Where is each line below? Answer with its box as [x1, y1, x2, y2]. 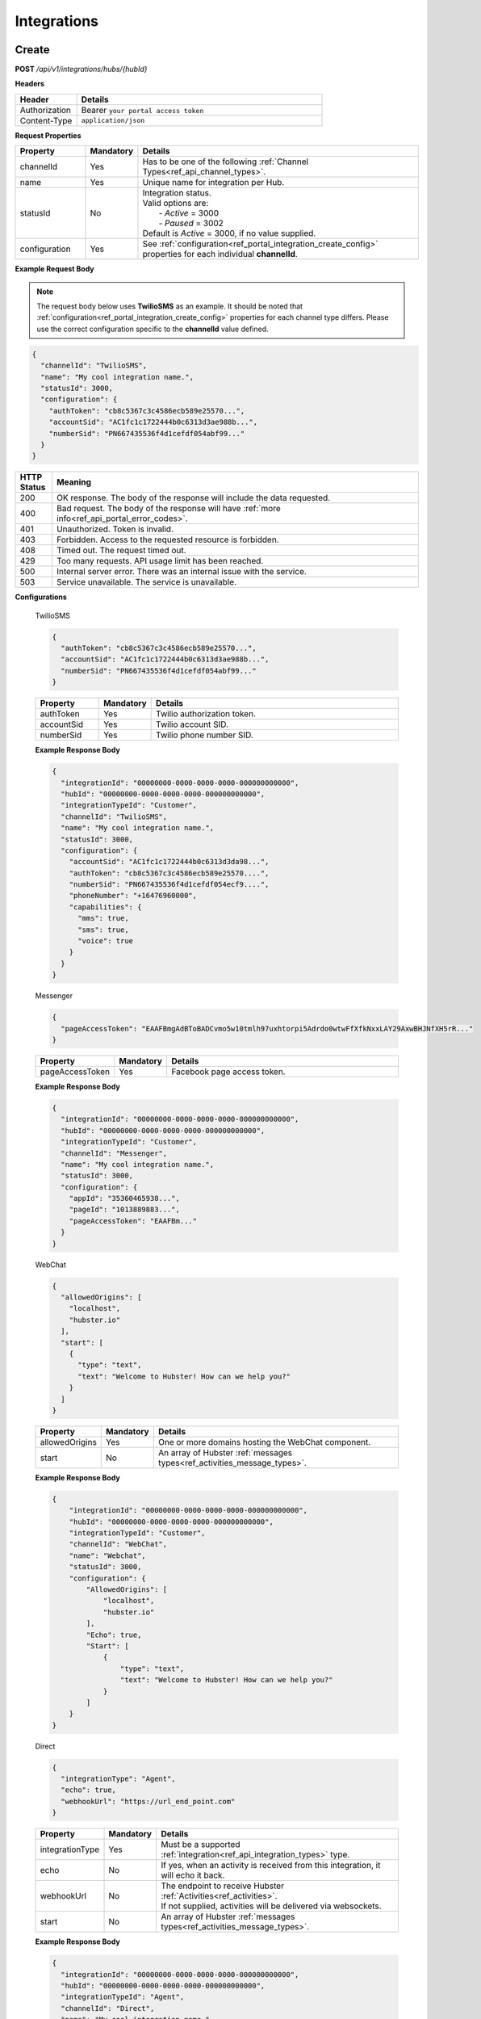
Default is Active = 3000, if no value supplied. [142, 228, 316, 239]
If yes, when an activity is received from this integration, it [161, 1860, 381, 1871]
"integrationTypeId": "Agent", [61, 1992, 185, 2002]
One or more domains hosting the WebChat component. [157, 1436, 371, 1447]
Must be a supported [161, 1839, 240, 1850]
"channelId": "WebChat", [69, 1539, 168, 1549]
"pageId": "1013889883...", [69, 1205, 181, 1215]
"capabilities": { [69, 902, 142, 912]
